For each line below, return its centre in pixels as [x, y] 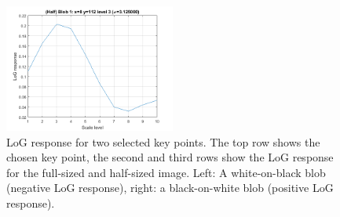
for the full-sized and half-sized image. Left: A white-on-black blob [166, 172]
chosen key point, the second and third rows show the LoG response [170, 157]
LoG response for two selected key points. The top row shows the [163, 141]
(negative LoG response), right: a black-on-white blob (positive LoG [170, 188]
